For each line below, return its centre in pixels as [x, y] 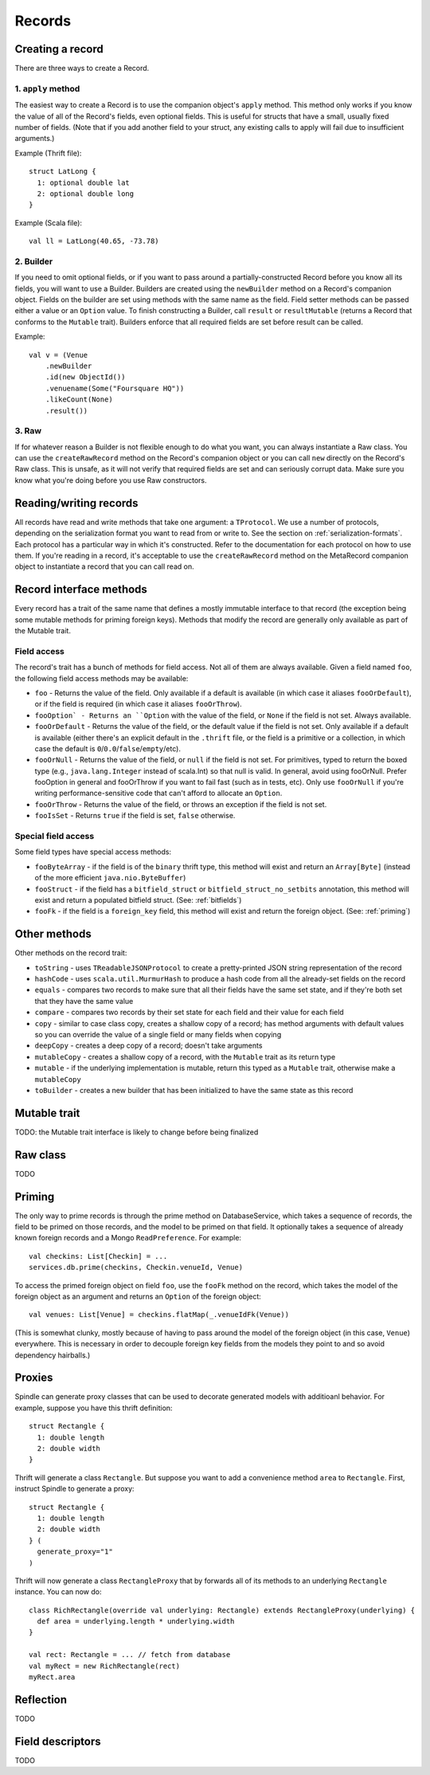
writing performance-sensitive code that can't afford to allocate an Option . [158, 793]
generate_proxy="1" [75, 1552]
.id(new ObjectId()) [85, 377]
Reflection [41, 1700]
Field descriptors [58, 1741]
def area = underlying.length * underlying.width [136, 1622]
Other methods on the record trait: [71, 953]
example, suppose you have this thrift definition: [94, 1408]
